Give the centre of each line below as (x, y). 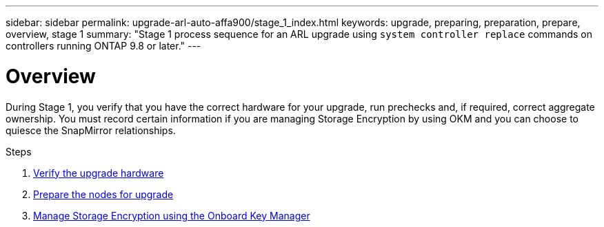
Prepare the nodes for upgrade (103, 194)
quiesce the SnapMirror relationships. (91, 130)
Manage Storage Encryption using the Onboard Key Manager (172, 215)
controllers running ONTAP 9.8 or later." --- (103, 46)
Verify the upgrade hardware (99, 173)
